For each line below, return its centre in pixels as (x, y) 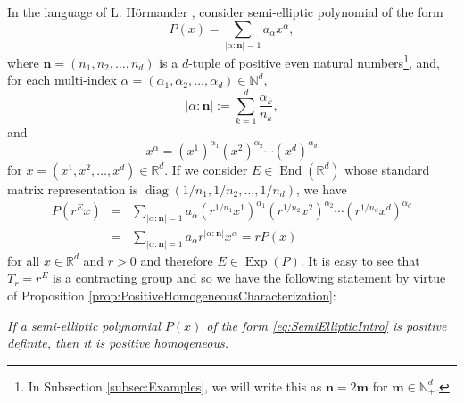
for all (24, 260)
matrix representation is (73, 189)
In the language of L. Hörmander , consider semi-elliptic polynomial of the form (225, 12)
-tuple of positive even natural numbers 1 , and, (314, 61)
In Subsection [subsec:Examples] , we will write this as (175, 386)
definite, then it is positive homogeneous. (118, 343)
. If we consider (206, 169)
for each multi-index (62, 80)
